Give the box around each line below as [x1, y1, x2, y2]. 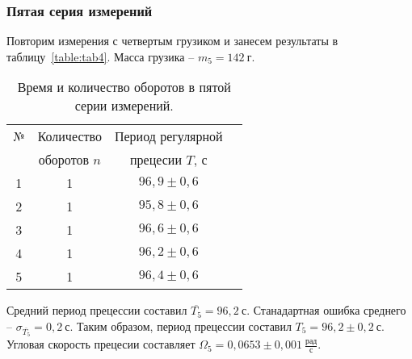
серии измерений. [74, 96, 174, 115]
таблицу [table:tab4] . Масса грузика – [6, 48, 195, 65]
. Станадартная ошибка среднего [246, 302, 406, 319]
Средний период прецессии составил [6, 302, 187, 319]
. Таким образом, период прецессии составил [69, 318, 292, 334]
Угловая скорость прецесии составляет [6, 336, 195, 353]
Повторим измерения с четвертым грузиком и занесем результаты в [6, 32, 338, 49]
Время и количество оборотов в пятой [17, 77, 231, 97]
